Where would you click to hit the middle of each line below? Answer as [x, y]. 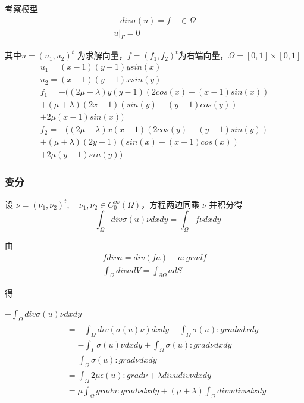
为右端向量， [203, 55]
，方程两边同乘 [170, 204]
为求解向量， [102, 55]
